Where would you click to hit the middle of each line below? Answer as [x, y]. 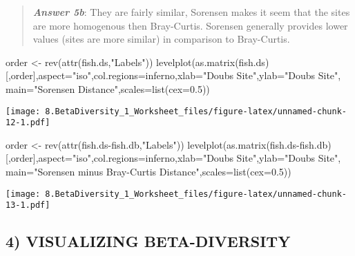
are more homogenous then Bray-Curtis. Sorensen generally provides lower [190, 25]
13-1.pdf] [28, 205]
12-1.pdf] [28, 123]
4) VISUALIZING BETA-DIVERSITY [148, 241]
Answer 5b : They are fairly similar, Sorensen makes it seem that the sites [191, 12]
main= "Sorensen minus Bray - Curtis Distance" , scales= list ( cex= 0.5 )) [148, 172]
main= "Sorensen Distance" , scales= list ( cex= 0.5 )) [108, 88]
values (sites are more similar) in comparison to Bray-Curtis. [161, 39]
